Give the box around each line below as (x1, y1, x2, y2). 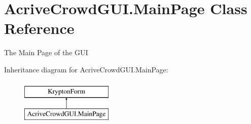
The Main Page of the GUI (4, 47, 88, 58)
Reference (4, 18, 75, 38)
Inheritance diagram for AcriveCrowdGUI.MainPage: (4, 64, 168, 74)
